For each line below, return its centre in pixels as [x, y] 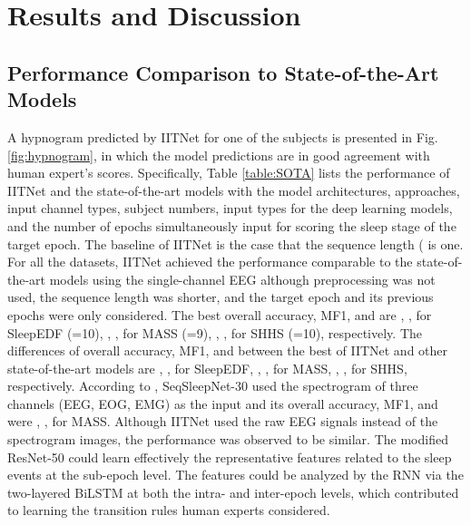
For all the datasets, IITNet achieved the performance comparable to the [210, 262]
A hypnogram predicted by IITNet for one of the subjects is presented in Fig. [223, 136]
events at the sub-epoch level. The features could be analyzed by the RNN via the [235, 475]
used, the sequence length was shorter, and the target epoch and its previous [221, 297]
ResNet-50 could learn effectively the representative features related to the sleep [230, 457]
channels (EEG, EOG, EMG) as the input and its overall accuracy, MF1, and [223, 403]
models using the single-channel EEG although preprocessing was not [242, 279]
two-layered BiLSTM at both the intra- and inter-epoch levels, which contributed [233, 492]
